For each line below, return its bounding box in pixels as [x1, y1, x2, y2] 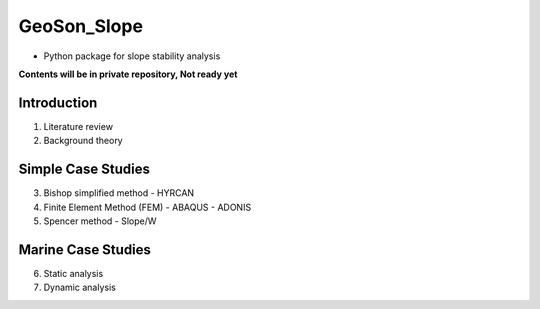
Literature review [43, 120, 114, 132]
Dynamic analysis [43, 281, 117, 294]
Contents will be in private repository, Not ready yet [18, 68, 238, 80]
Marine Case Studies [18, 241, 152, 258]
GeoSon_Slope [18, 15, 144, 37]
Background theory [43, 135, 124, 147]
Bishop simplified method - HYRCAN [43, 187, 195, 199]
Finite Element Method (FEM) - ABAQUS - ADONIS [43, 201, 252, 213]
